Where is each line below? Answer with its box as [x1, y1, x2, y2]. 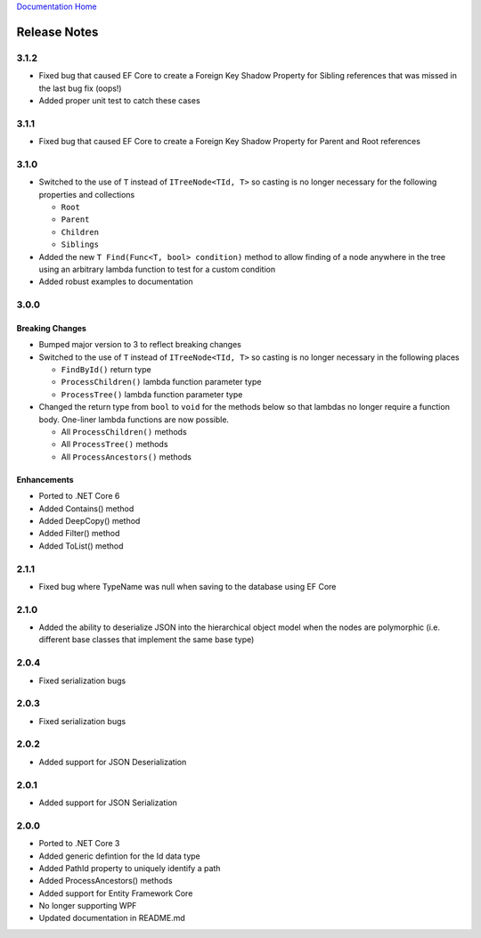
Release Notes [16, 24, 99, 39]
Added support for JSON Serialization [38, 797, 178, 808]
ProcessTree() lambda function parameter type [61, 388, 243, 400]
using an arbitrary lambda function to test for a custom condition [38, 264, 276, 274]
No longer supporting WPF [38, 901, 137, 911]
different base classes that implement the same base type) [38, 634, 255, 645]
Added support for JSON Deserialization [38, 756, 187, 767]
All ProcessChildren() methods [61, 427, 187, 437]
